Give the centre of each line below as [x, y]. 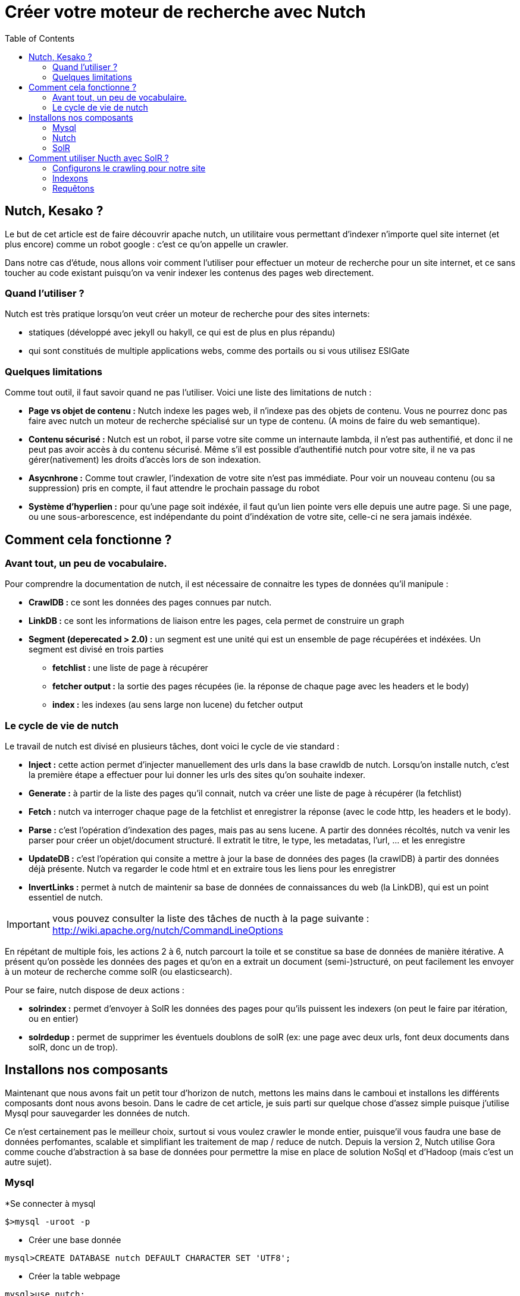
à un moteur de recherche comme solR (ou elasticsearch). [119, 972]
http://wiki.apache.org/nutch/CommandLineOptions [167, 931]
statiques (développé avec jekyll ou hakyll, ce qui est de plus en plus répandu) [182, 332]
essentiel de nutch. [66, 898]
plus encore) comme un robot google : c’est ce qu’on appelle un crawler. [147, 244]
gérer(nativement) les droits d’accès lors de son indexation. [145, 460]
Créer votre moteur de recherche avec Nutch [185, 12]
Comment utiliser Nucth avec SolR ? [99, 158]
